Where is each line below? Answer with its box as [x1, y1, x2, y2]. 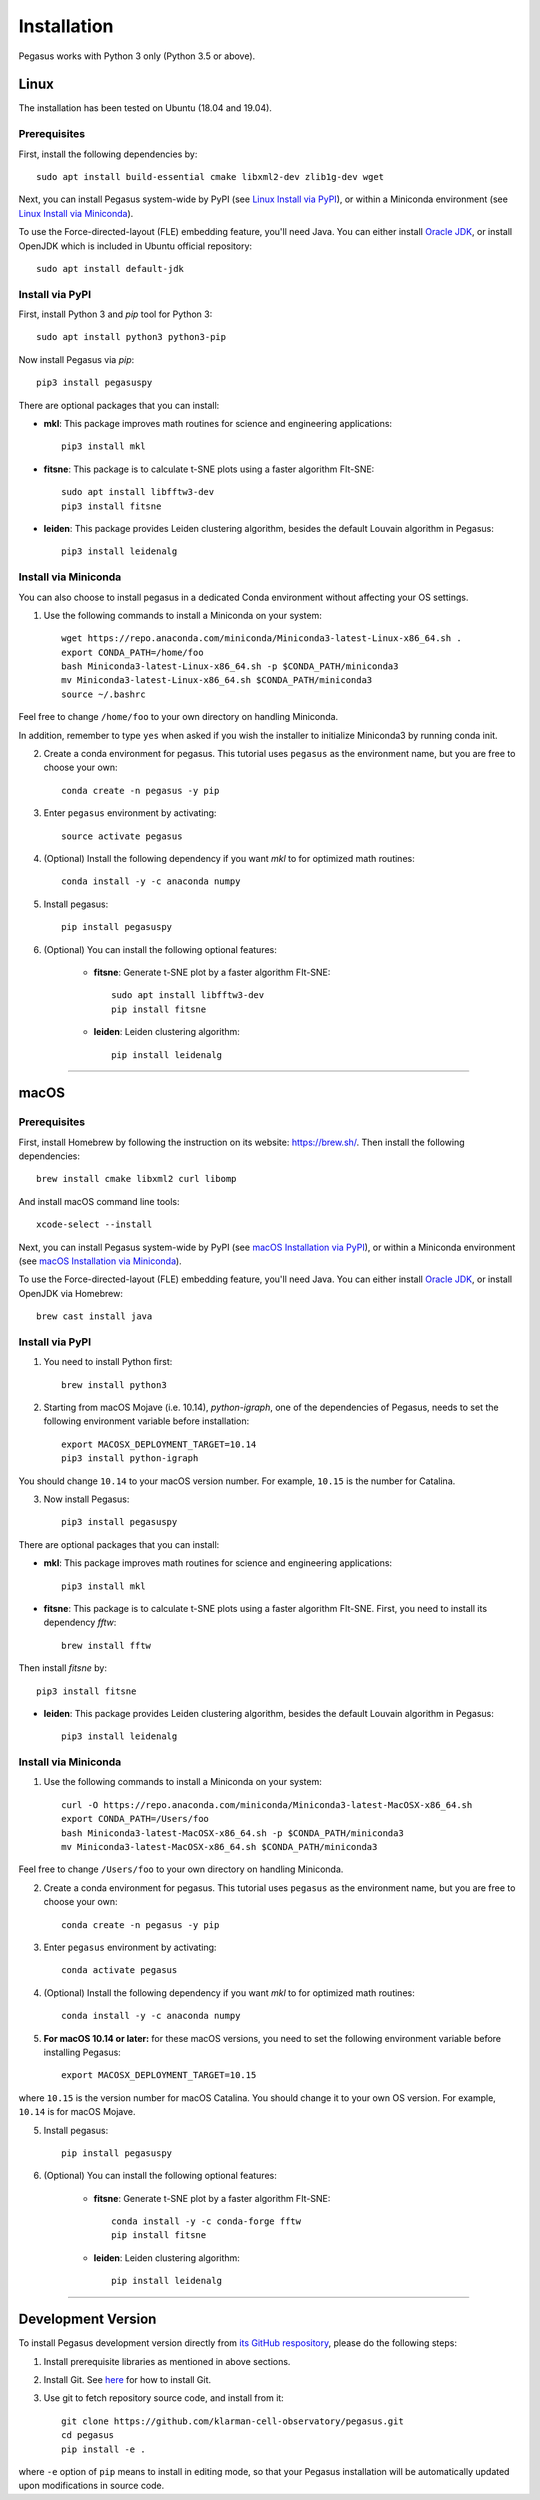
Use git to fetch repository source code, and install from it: [43, 2392, 284, 2404]
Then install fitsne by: [18, 1662, 107, 1674]
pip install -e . [61, 2443, 146, 2455]
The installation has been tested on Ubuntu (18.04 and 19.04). [18, 102, 272, 114]
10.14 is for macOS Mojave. [18, 2106, 136, 2118]
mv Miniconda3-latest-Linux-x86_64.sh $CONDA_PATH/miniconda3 [61, 675, 373, 686]
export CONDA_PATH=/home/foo [61, 646, 204, 658]
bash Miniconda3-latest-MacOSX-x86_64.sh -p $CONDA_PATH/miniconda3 [61, 1827, 404, 1839]
